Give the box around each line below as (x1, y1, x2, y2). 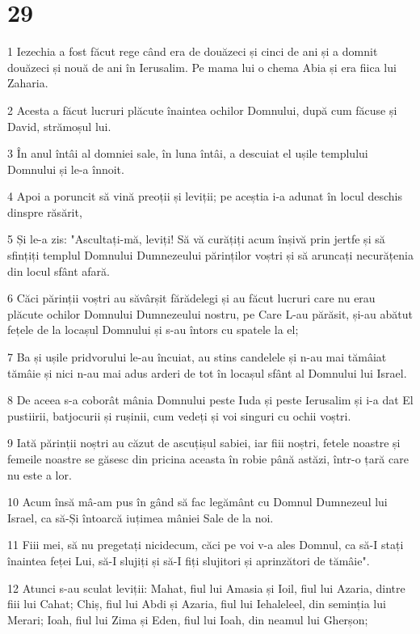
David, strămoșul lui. (7, 117, 111, 134)
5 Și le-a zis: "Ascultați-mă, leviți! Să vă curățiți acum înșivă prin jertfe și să (7, 230, 385, 247)
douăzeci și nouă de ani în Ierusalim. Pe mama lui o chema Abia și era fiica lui (7, 58, 397, 75)
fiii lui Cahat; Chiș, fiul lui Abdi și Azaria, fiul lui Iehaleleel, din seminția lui (7, 595, 386, 612)
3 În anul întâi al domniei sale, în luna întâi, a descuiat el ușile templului (7, 145, 368, 162)
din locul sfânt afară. (7, 262, 110, 279)
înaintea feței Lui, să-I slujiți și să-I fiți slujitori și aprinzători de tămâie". (7, 552, 370, 568)
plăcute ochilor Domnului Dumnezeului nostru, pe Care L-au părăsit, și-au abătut (7, 305, 413, 322)
